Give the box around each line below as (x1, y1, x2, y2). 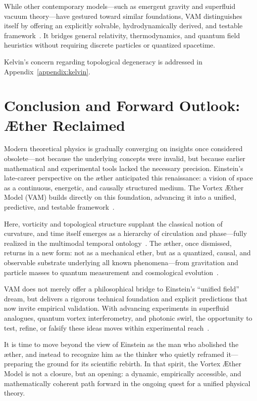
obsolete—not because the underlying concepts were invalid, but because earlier (4, 153, 246, 164)
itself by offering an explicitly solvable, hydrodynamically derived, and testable (4, 20, 243, 31)
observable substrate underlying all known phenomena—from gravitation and (4, 257, 238, 267)
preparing (4, 358, 33, 369)
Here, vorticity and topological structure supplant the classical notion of (4, 218, 223, 229)
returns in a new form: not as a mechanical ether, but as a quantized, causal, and (4, 247, 251, 258)
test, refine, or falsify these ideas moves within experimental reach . (4, 322, 209, 333)
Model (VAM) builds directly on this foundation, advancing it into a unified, (4, 192, 236, 202)
